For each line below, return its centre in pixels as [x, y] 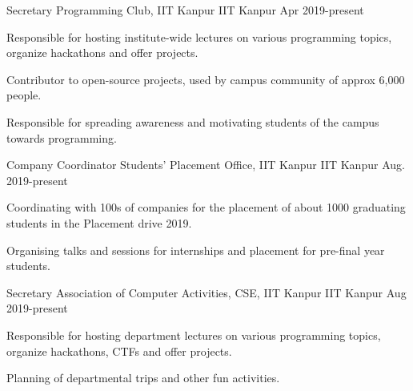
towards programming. [62, 137]
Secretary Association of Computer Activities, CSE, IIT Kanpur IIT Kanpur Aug [206, 292]
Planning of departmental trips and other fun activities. [143, 378]
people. [24, 95]
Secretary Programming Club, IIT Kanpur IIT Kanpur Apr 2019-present [185, 10]
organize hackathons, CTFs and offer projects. [119, 351]
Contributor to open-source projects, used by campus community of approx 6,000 [206, 79]
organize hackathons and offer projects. [102, 52]
